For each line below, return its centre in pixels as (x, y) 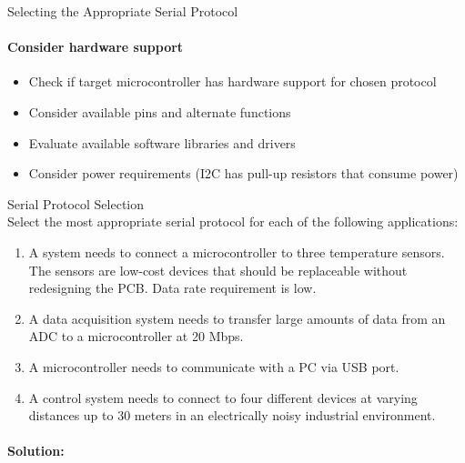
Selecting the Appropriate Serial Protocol (123, 11)
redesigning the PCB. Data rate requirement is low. (172, 288)
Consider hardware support (96, 47)
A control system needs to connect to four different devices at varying (223, 397)
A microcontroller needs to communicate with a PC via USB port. (214, 366)
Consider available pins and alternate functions (160, 111)
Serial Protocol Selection (76, 203)
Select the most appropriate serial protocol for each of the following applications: (233, 221)
